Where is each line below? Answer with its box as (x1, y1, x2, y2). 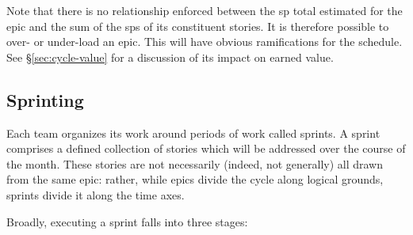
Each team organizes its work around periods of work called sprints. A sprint (6, 124, 380, 141)
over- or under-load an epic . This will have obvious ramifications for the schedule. (6, 33, 403, 50)
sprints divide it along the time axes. (6, 186, 185, 203)
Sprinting (6, 87, 84, 112)
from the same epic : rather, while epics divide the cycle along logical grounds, (6, 171, 384, 188)
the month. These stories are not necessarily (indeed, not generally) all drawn (6, 155, 384, 172)
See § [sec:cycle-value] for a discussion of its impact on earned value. (6, 48, 334, 65)
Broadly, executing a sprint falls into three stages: (6, 213, 248, 229)
